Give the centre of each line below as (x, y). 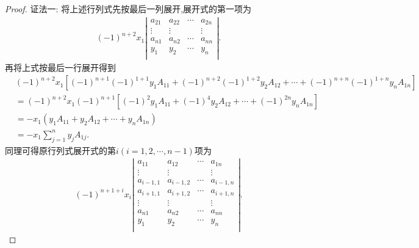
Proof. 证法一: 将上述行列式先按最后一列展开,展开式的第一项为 (128, 9)
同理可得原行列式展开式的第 (60, 150)
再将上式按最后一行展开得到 (60, 67)
